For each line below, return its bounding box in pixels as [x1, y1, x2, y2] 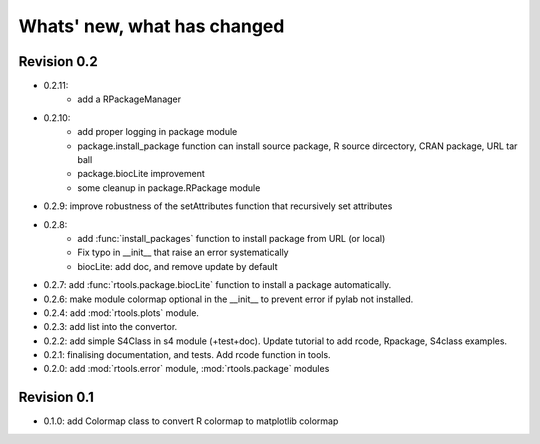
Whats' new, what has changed [18, 15, 285, 37]
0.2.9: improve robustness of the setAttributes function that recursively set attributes [43, 200, 393, 212]
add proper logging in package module [77, 126, 238, 138]
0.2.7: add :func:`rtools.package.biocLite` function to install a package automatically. [43, 279, 392, 291]
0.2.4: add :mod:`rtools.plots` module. [43, 306, 200, 319]
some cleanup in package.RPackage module [77, 181, 261, 194]
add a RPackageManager [77, 93, 182, 105]
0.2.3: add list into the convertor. [43, 321, 178, 333]
